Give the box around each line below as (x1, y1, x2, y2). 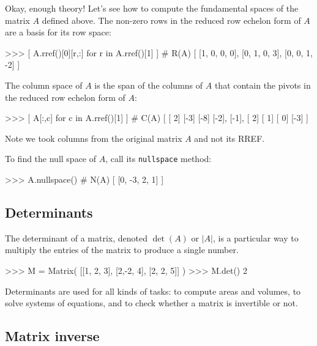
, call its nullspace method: (105, 152, 212, 165)
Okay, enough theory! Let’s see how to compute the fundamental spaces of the (5, 2, 299, 14)
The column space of (5, 78, 83, 91)
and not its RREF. (194, 131, 265, 144)
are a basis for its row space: (5, 26, 111, 39)
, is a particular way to (212, 231, 299, 244)
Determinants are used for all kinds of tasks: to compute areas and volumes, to (5, 284, 301, 297)
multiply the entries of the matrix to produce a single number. (5, 243, 239, 256)
